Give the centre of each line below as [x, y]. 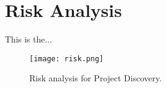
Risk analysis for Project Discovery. [96, 78]
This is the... [29, 39]
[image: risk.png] [67, 59]
